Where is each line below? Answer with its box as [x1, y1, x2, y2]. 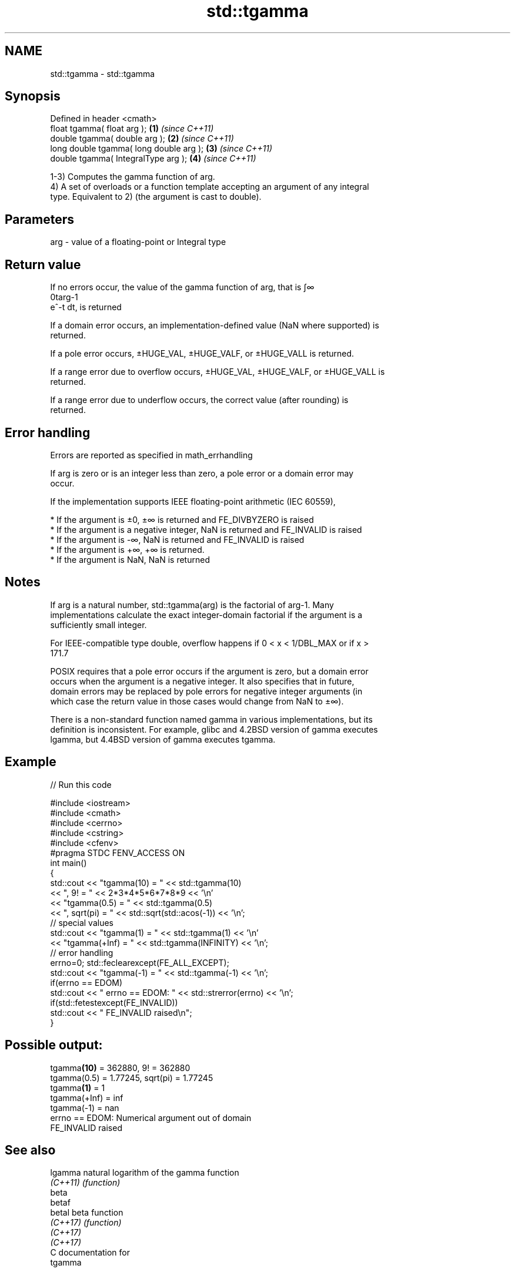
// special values [50, 917, 114, 928]
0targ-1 [50, 292, 78, 303]
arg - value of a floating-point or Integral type [50, 237, 226, 247]
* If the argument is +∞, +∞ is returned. [50, 544, 205, 555]
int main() [50, 857, 87, 868]
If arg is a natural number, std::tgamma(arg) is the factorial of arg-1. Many [50, 599, 334, 610]
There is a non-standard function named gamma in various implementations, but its [50, 714, 373, 724]
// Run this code [50, 779, 112, 790]
